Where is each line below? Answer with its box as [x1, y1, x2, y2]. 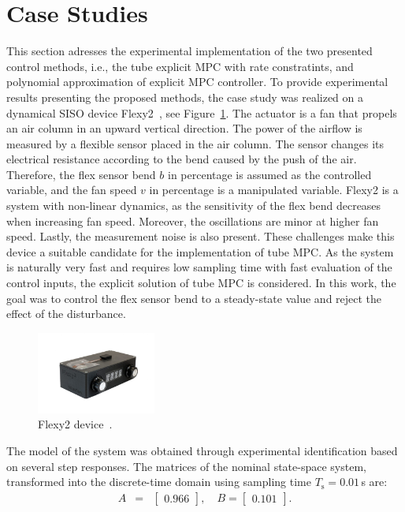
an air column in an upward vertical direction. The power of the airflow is [6, 120, 362, 136]
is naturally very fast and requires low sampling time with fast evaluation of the [6, 259, 392, 275]
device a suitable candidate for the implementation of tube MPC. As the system [6, 243, 394, 260]
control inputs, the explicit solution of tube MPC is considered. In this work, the [6, 275, 396, 291]
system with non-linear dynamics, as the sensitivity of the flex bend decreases [6, 197, 381, 214]
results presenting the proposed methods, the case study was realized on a [6, 88, 364, 105]
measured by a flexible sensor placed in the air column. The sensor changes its [6, 135, 384, 151]
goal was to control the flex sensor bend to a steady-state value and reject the [6, 290, 382, 306]
